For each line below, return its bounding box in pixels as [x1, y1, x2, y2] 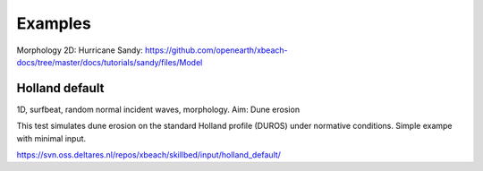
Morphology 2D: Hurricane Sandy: [16, 45, 143, 56]
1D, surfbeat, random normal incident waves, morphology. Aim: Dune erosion [16, 104, 300, 115]
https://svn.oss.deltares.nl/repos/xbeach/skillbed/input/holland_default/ [16, 150, 282, 160]
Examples [16, 13, 91, 33]
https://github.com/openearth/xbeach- [144, 45, 288, 56]
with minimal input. [16, 133, 87, 143]
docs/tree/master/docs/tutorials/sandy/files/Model [16, 56, 203, 67]
